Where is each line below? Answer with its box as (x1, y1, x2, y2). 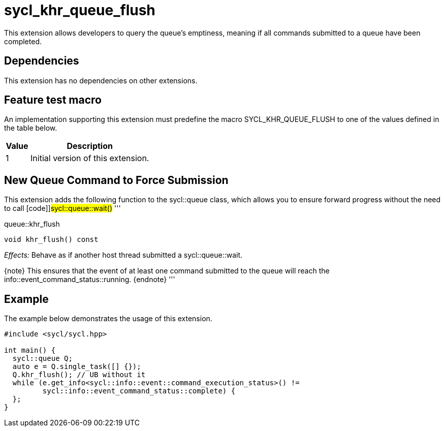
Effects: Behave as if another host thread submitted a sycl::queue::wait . (4, 251, 243, 260)
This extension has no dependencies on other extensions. (4, 76, 198, 85)
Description (67, 141, 113, 151)
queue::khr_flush (4, 220, 60, 229)
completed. (4, 37, 42, 46)
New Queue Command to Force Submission (4, 173, 229, 187)
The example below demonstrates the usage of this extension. (4, 314, 212, 323)
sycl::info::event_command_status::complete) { (42, 387, 236, 395)
